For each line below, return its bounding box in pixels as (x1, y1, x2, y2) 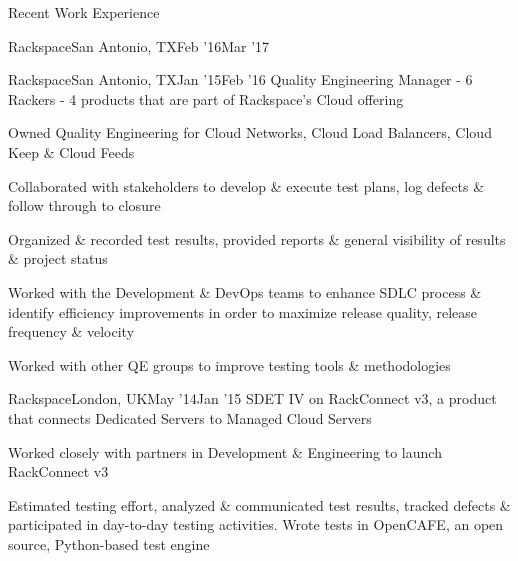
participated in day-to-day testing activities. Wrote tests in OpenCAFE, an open (8, 514, 504, 535)
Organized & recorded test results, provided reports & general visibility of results (8, 228, 506, 249)
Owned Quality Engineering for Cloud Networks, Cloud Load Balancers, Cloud (8, 122, 492, 143)
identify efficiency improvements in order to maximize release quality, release (8, 301, 477, 322)
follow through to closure (8, 195, 161, 216)
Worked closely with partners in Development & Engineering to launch (8, 441, 442, 462)
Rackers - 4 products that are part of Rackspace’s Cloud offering (8, 88, 404, 109)
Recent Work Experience (8, 2, 160, 22)
